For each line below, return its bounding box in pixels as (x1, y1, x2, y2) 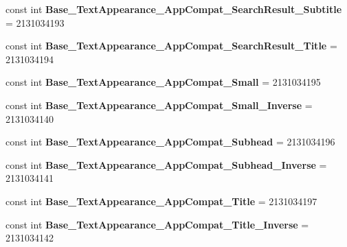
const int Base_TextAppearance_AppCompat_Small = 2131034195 (5, 75, 321, 89)
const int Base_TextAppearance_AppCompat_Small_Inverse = (5, 97, 313, 112)
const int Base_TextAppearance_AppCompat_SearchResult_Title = (5, 38, 337, 53)
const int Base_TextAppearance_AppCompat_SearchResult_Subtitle (5, 2, 342, 16)
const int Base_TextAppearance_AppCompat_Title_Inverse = (5, 217, 309, 231)
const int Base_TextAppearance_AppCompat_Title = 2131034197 (5, 193, 317, 208)
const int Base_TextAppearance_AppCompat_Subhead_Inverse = (5, 157, 327, 172)
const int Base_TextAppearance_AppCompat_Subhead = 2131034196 (5, 134, 335, 149)
